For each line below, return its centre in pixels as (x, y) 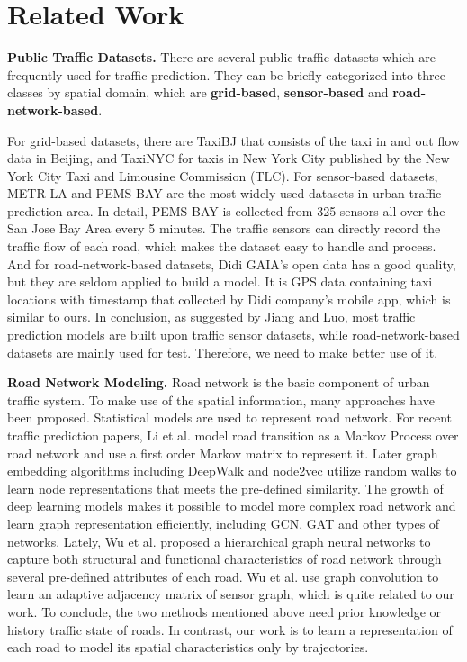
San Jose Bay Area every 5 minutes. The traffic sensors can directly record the (224, 228)
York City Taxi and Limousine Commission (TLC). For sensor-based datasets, (223, 175)
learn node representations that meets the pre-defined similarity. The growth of (225, 488)
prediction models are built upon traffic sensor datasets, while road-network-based (233, 335)
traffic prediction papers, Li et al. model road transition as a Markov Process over (233, 435)
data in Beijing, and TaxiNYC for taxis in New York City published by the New (229, 158)
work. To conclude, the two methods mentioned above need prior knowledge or (225, 611)
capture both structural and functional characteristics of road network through (225, 559)
